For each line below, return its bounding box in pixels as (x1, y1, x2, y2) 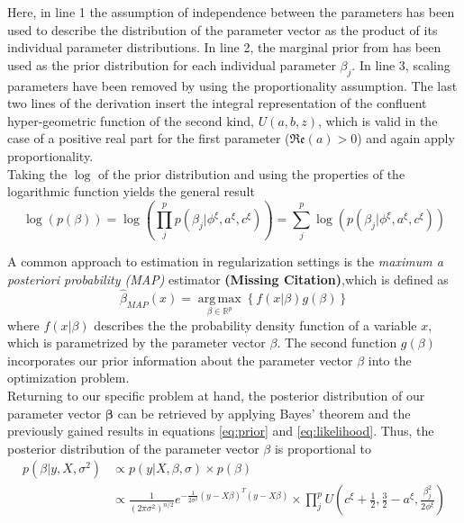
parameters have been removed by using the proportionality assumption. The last (7, 76, 458, 95)
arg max (197, 292, 241, 305)
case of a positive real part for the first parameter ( (7, 129, 290, 148)
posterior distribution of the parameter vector (7, 438, 259, 457)
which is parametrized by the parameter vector (7, 333, 266, 352)
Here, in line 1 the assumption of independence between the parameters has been (7, 3, 455, 21)
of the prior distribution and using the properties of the (98, 164, 405, 183)
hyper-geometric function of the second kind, (7, 111, 254, 130)
